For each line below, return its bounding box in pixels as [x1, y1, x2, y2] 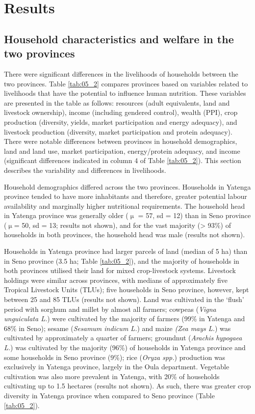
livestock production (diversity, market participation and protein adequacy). [4, 126, 232, 137]
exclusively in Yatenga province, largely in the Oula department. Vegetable [4, 361, 229, 372]
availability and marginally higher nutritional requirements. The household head [4, 200, 245, 211]
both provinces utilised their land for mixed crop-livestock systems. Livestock [4, 265, 236, 276]
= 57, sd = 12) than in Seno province [138, 210, 251, 221]
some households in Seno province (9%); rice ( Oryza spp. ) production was [4, 352, 226, 362]
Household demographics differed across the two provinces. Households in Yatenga [4, 181, 251, 192]
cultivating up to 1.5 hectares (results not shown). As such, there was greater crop [4, 381, 251, 391]
